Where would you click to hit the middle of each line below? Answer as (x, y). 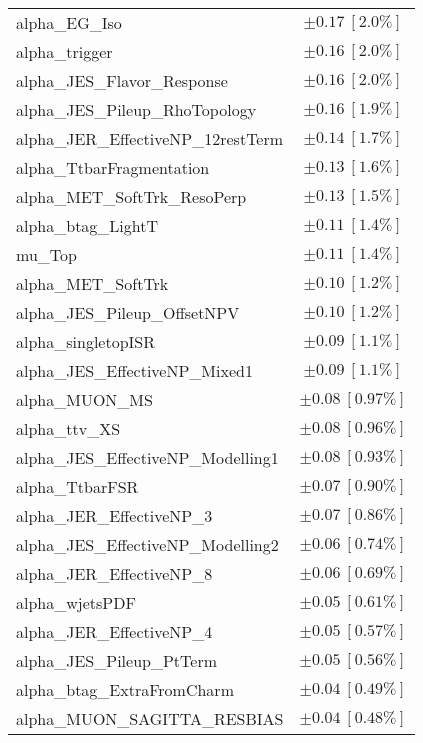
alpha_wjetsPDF (76, 602)
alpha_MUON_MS (84, 399)
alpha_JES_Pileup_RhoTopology (136, 109)
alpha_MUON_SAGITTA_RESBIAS (150, 718)
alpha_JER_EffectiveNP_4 (114, 631)
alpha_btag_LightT (87, 225)
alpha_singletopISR (86, 341)
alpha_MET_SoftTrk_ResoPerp (131, 196)
